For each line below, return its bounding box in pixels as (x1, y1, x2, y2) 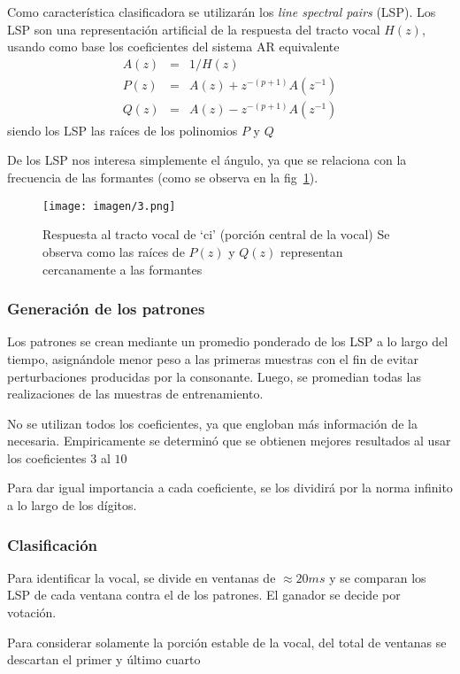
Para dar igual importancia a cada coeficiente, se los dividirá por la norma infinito (7, 478, 453, 497)
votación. (7, 603, 57, 622)
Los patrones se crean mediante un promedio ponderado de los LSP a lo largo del (7, 332, 448, 351)
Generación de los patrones (7, 298, 205, 320)
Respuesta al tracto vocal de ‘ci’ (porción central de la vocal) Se (42, 225, 390, 244)
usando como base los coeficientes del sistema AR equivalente (7, 37, 340, 56)
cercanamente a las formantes (42, 260, 203, 278)
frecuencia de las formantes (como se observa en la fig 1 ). (7, 168, 318, 187)
